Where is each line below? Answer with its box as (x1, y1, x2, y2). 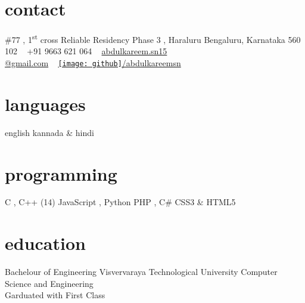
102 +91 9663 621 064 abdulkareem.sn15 (5, 45, 167, 57)
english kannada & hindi (5, 126, 94, 138)
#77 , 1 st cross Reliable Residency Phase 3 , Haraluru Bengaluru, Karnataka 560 (5, 32, 301, 45)
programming (5, 161, 117, 185)
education (5, 231, 86, 255)
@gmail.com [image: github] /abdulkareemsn (5, 56, 181, 69)
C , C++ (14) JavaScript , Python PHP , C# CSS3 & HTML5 (5, 196, 236, 208)
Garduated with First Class (5, 289, 105, 301)
